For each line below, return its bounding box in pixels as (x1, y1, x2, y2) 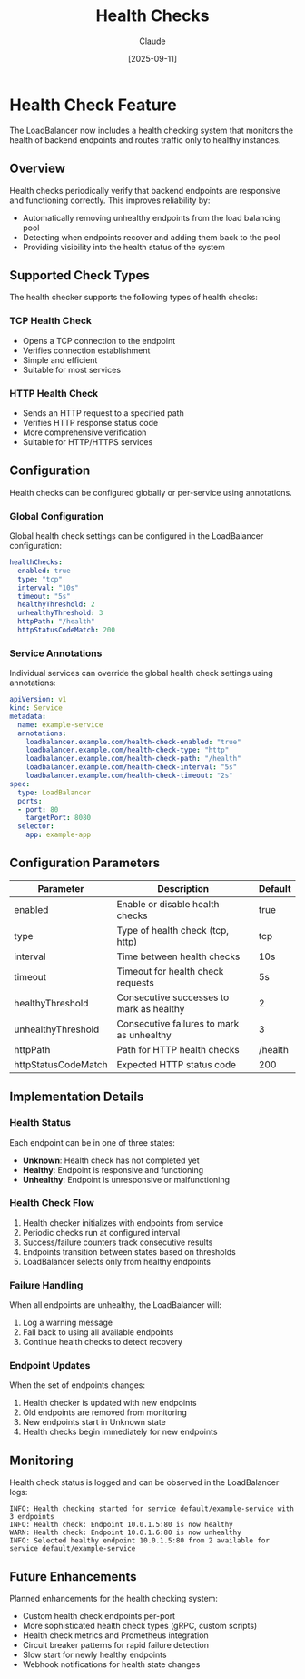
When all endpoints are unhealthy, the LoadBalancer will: (9, 1300, 222, 1310)
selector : (17, 822, 54, 831)
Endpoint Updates (9, 1360, 91, 1372)
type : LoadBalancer (17, 788, 92, 797)
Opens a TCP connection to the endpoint (22, 335, 175, 346)
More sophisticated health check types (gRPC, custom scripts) (22, 1621, 258, 1632)
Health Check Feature (9, 95, 177, 115)
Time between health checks (116, 950, 241, 963)
